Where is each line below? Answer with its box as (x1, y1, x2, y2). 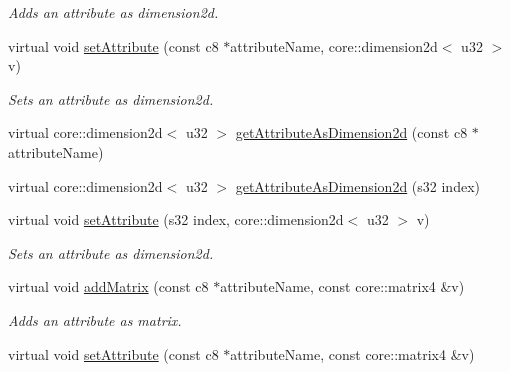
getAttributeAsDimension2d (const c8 (235, 122, 468, 143)
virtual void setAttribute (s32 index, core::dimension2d (8, 209, 344, 230)
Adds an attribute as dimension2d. (8, 2, 219, 22)
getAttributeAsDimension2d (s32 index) (235, 175, 480, 196)
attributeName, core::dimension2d (230, 35, 438, 56)
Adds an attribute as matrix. (8, 309, 182, 330)
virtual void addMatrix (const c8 (8, 276, 209, 297)
